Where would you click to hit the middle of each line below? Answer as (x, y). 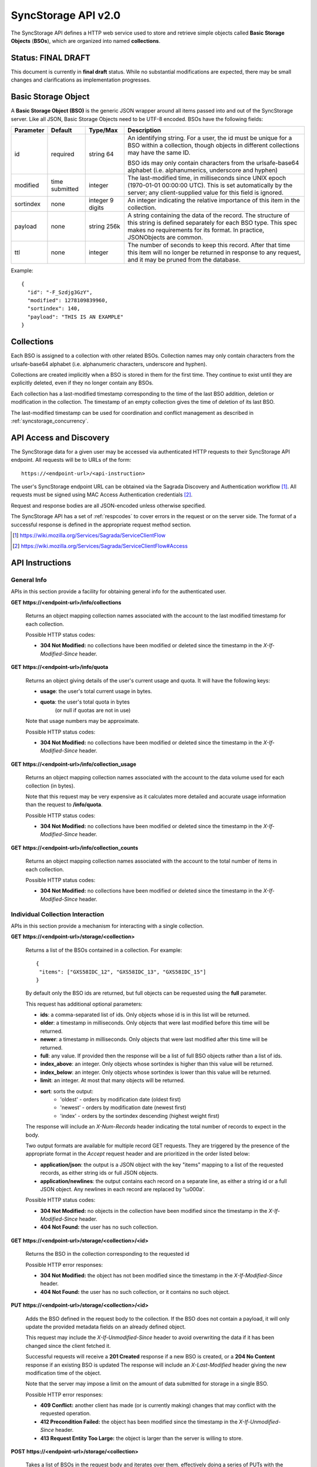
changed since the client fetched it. (68, 1346)
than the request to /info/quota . (64, 805)
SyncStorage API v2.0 (66, 15)
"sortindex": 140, (54, 309)
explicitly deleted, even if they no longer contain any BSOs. (82, 383)
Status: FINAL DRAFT (50, 58)
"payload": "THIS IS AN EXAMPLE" (75, 317)
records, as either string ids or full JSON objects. (99, 1173)
